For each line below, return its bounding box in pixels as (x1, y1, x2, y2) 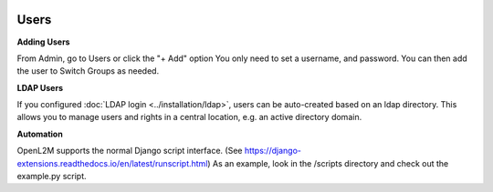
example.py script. (16, 171, 87, 182)
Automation (16, 128, 63, 139)
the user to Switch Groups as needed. (16, 66, 160, 76)
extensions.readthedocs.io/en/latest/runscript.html (16, 157, 208, 168)
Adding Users (16, 36, 70, 47)
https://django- (244, 146, 301, 157)
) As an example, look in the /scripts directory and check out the (206, 157, 449, 168)
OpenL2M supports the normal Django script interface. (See (16, 146, 243, 157)
